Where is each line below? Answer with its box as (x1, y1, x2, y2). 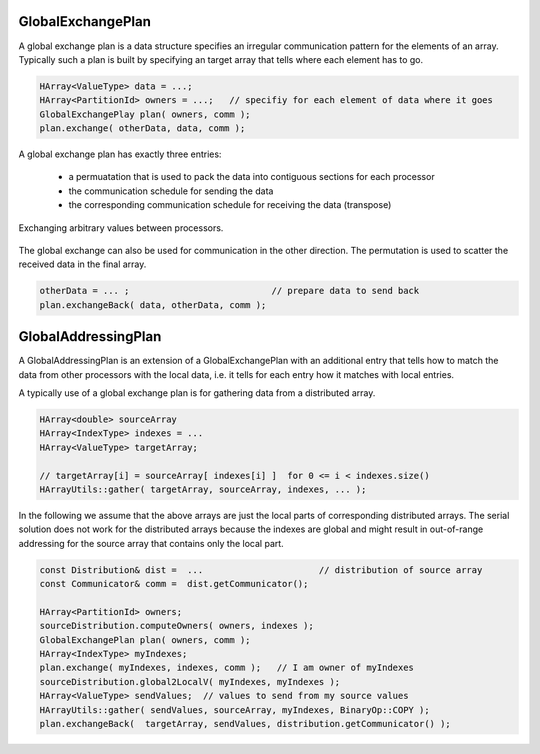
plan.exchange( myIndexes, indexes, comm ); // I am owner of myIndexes (39, 662, 415, 674)
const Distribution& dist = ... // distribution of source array (39, 564, 483, 575)
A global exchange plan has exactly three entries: (18, 148, 222, 160)
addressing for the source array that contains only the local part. (18, 537, 284, 549)
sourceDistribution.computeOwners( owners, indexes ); (39, 620, 314, 632)
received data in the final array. (18, 258, 147, 270)
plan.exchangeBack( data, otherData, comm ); (39, 299, 267, 310)
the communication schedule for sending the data (68, 185, 274, 197)
